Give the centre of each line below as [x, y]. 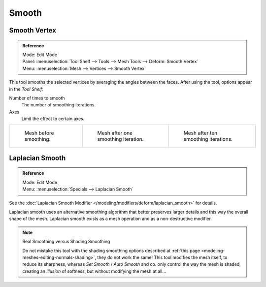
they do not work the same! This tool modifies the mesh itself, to [162, 257]
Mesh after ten [200, 133]
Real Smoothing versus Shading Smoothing [66, 242]
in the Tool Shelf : [26, 89]
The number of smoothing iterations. [59, 105]
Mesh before [39, 133]
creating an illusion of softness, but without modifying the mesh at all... [94, 271]
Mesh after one [115, 133]
